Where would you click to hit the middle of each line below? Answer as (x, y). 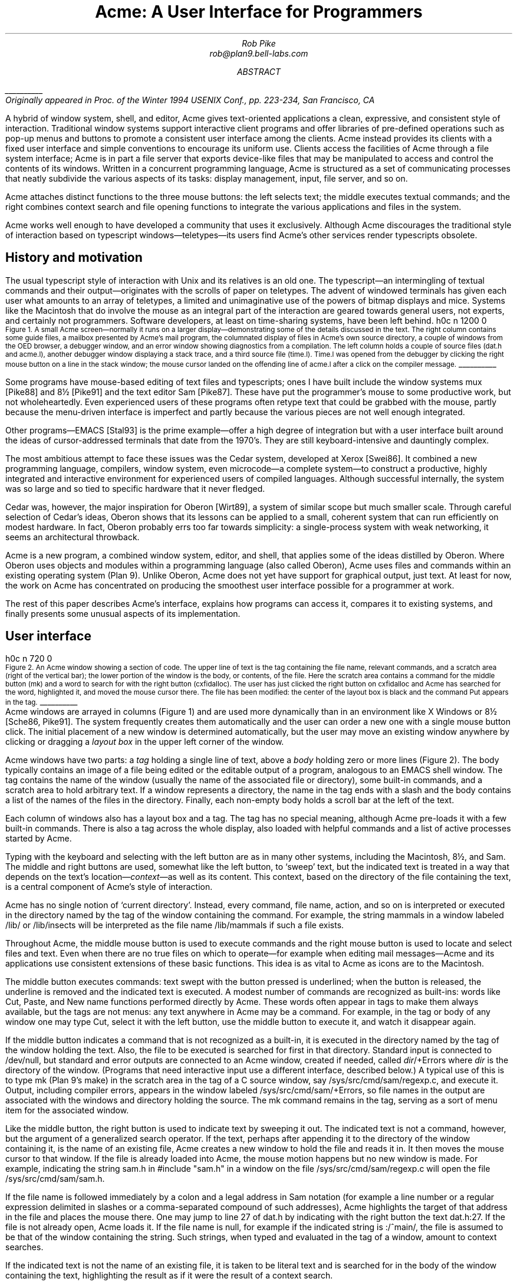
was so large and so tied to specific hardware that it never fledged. (135, 488)
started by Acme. (39, 839)
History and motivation (74, 258)
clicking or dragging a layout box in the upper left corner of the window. (145, 742)
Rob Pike (259, 43)
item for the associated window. (67, 1110)
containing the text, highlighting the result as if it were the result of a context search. (169, 1276)
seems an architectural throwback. (73, 537)
